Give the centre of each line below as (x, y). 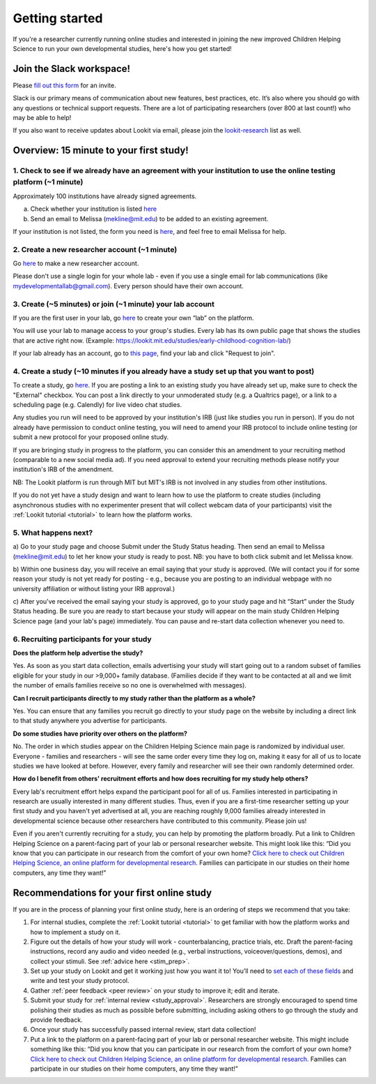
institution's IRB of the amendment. (63, 469)
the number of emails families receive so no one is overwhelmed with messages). (130, 685)
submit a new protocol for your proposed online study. (91, 437)
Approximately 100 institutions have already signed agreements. (105, 196)
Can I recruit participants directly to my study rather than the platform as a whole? (134, 698)
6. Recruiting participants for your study (83, 639)
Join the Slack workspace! (72, 69)
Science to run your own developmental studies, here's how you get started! (123, 48)
